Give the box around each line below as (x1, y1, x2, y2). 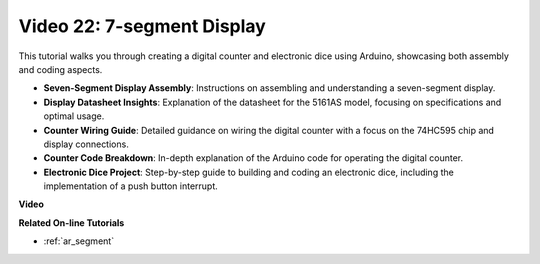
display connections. (43, 138, 129, 150)
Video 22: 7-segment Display (18, 15, 267, 37)
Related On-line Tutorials (18, 216, 125, 229)
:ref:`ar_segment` (43, 235, 115, 247)
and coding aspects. (18, 63, 103, 75)
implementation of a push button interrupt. (43, 180, 219, 192)
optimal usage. (43, 110, 105, 122)
